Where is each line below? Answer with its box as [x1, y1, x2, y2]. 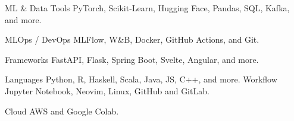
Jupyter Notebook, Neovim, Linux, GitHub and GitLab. [5, 84, 209, 97]
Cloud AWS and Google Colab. [5, 104, 119, 117]
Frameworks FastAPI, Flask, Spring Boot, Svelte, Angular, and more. [5, 53, 259, 65]
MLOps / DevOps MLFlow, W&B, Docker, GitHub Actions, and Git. [5, 33, 259, 46]
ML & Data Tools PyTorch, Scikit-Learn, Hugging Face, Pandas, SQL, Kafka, [5, 2, 290, 14]
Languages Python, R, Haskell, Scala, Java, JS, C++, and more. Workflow [5, 73, 277, 85]
